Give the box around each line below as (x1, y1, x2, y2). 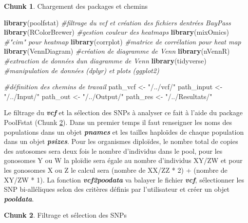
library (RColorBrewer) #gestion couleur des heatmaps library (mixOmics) (4, 27, 229, 37)
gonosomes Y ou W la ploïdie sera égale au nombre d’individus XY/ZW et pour (4, 155, 243, 165)
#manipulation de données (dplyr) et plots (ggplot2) (4, 65, 159, 75)
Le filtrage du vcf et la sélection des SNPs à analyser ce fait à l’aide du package (4, 107, 243, 118)
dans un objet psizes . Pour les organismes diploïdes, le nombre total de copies (4, 136, 238, 146)
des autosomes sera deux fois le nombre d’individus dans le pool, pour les (4, 145, 223, 156)
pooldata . (4, 193, 34, 203)
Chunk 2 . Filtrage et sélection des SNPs (4, 210, 127, 220)
